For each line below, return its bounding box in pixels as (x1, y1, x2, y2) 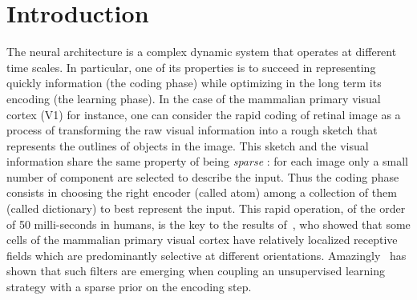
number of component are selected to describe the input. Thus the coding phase (6, 168, 399, 185)
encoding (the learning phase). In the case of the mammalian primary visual (6, 90, 381, 106)
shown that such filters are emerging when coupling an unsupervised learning (6, 262, 385, 279)
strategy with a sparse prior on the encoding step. (6, 278, 252, 295)
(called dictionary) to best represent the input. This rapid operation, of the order (6, 200, 406, 217)
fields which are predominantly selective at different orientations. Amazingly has (6, 246, 407, 263)
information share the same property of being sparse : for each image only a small (6, 153, 408, 170)
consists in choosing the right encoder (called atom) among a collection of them (6, 184, 397, 201)
